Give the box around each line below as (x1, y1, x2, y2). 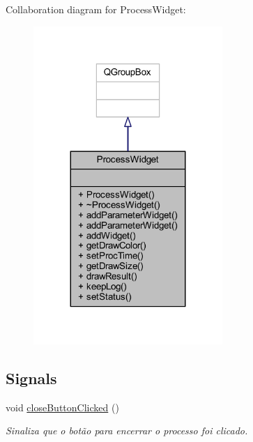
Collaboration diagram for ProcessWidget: (6, 2, 186, 16)
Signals (6, 367, 57, 388)
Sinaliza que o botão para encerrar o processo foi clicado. (6, 423, 248, 438)
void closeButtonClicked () (6, 399, 119, 414)
